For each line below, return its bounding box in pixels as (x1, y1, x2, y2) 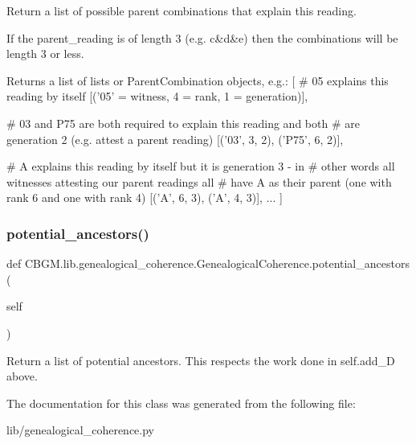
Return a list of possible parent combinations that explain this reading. (6, 2, 357, 18)
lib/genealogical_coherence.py (6, 421, 154, 438)
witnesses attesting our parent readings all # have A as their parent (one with (6, 173, 392, 190)
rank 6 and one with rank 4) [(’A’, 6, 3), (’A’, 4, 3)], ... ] (6, 189, 283, 206)
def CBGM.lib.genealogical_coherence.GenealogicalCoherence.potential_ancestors (6, 255, 410, 272)
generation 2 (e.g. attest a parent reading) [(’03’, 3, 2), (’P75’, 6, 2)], (6, 130, 344, 147)
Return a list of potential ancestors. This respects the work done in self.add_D (6, 351, 395, 368)
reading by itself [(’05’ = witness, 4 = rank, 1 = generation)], (6, 88, 308, 105)
